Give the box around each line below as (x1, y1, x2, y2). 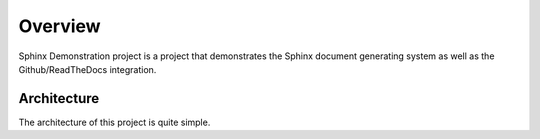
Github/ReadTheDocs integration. (18, 63, 157, 75)
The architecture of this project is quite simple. (18, 116, 211, 128)
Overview (18, 15, 101, 37)
